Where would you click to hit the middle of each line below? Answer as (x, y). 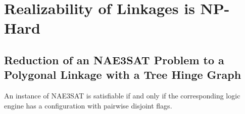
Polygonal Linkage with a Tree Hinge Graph (123, 75)
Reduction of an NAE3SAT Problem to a (114, 60)
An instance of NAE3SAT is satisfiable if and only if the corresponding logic (122, 96)
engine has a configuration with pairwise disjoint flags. (88, 105)
